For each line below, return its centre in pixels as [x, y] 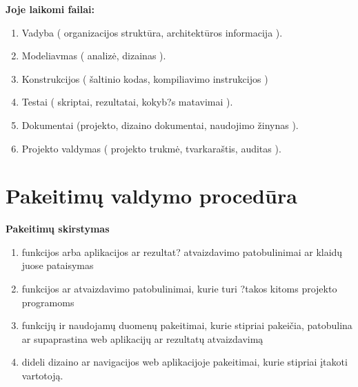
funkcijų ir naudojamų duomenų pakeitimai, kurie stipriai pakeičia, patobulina [187, 325]
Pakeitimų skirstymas [58, 229]
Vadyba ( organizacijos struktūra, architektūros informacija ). [152, 32]
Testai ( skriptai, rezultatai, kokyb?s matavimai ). [127, 102]
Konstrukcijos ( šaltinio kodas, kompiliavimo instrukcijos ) [145, 78]
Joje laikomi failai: [50, 9]
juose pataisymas [58, 265]
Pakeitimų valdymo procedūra [151, 196]
